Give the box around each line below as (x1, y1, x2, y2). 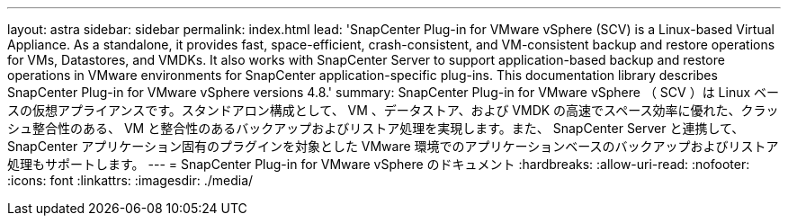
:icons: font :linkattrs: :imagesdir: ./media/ (7, 173, 254, 188)
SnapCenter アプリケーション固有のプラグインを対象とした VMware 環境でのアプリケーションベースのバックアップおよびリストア (7, 138, 779, 154)
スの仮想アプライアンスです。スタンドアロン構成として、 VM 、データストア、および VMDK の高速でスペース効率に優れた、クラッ (7, 103, 779, 118)
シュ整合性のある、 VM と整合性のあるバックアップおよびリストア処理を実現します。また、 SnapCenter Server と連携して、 (7, 120, 745, 136)
